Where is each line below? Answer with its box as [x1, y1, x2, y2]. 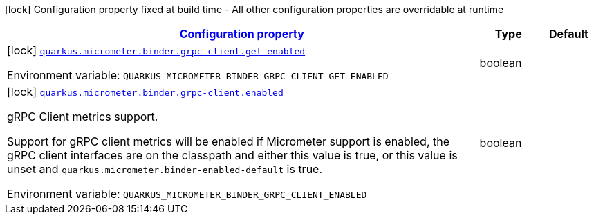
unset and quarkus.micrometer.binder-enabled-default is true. [7, 162, 323, 176]
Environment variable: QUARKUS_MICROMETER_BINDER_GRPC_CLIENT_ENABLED [7, 187, 367, 201]
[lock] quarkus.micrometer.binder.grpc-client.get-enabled [7, 43, 306, 57]
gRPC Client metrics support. [7, 110, 158, 123]
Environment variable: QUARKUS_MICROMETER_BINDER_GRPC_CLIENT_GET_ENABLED [7, 68, 389, 82]
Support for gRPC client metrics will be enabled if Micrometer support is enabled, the [7, 134, 450, 148]
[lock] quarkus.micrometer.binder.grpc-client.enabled [7, 85, 284, 99]
